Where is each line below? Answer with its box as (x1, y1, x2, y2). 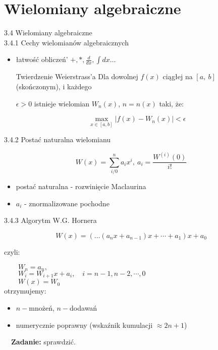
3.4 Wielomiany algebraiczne (4, 27, 92, 38)
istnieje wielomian (34, 98, 90, 108)
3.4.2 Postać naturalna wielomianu (4, 134, 111, 145)
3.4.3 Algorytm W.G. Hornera (4, 215, 97, 225)
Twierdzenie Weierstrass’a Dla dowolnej (16, 71, 138, 82)
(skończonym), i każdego (16, 81, 92, 91)
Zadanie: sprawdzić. (11, 336, 76, 347)
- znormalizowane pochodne (24, 198, 110, 208)
